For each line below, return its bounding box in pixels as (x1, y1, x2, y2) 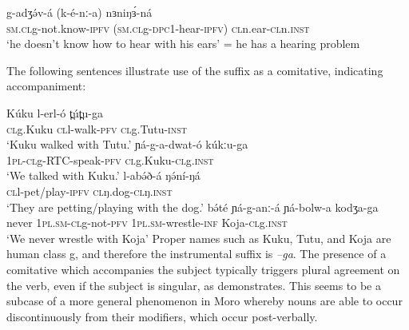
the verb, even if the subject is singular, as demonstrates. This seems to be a (6, 276, 381, 293)
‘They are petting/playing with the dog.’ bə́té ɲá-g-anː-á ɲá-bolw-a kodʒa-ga (6, 198, 379, 215)
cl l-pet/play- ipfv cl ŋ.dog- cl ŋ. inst (6, 182, 173, 199)
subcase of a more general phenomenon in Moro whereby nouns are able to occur (6, 292, 403, 309)
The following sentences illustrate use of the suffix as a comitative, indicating (6, 62, 383, 78)
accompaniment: (6, 78, 86, 94)
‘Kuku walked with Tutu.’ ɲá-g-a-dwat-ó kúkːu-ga (6, 136, 248, 153)
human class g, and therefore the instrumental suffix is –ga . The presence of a (6, 245, 387, 262)
